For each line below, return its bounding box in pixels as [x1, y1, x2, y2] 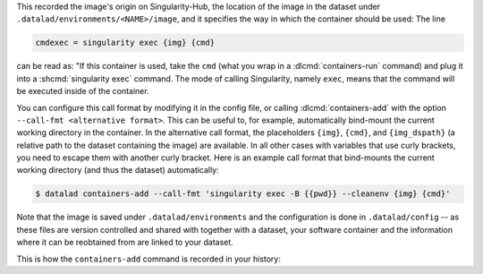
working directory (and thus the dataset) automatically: [16, 165, 219, 176]
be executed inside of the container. [16, 86, 149, 97]
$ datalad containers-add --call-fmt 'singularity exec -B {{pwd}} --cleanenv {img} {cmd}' [35, 189, 451, 199]
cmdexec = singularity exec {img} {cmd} [35, 38, 215, 48]
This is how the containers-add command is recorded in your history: [16, 253, 282, 264]
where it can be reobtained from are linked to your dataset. [16, 237, 234, 248]
